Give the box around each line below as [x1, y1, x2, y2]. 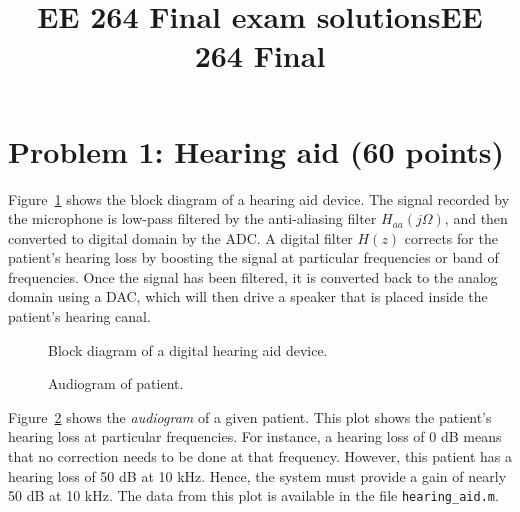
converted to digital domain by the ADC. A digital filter [8, 227, 353, 248]
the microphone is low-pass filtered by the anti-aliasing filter [8, 208, 377, 229]
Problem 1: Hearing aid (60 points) [8, 130, 504, 171]
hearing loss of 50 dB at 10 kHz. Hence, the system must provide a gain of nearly [8, 465, 507, 486]
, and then [444, 208, 508, 229]
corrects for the [404, 227, 498, 248]
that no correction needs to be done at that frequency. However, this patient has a [8, 446, 512, 467]
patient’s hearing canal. [8, 306, 151, 327]
